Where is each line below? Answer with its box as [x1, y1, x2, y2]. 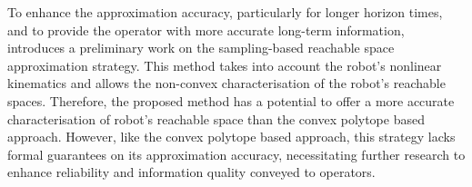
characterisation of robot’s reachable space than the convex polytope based [7, 109, 425, 128]
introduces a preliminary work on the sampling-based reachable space [7, 38, 395, 57]
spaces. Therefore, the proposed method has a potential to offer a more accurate [7, 91, 455, 110]
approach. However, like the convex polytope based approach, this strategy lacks [7, 127, 456, 146]
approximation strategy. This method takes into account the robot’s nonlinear [7, 55, 442, 74]
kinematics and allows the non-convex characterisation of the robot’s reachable [7, 74, 446, 93]
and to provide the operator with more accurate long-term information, [7, 20, 405, 39]
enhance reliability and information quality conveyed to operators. [7, 162, 376, 182]
